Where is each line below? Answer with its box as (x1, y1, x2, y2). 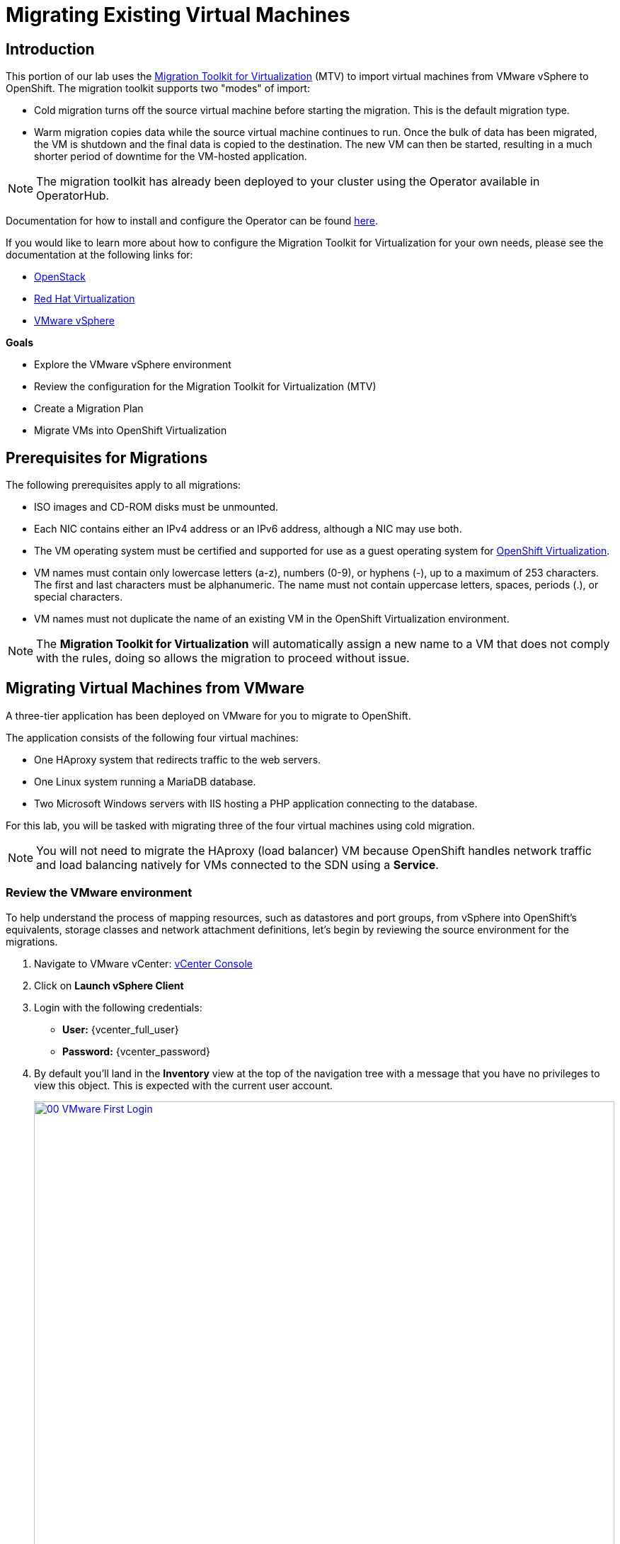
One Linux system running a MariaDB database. (34, 775, 256, 788)
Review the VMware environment (6, 885, 193, 900)
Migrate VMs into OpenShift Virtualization (34, 424, 227, 437)
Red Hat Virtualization (34, 293, 135, 305)
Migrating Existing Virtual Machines (6, 3, 350, 27)
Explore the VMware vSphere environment (34, 358, 231, 371)
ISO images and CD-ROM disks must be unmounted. (34, 501, 279, 513)
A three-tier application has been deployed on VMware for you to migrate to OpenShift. (6, 709, 411, 722)
